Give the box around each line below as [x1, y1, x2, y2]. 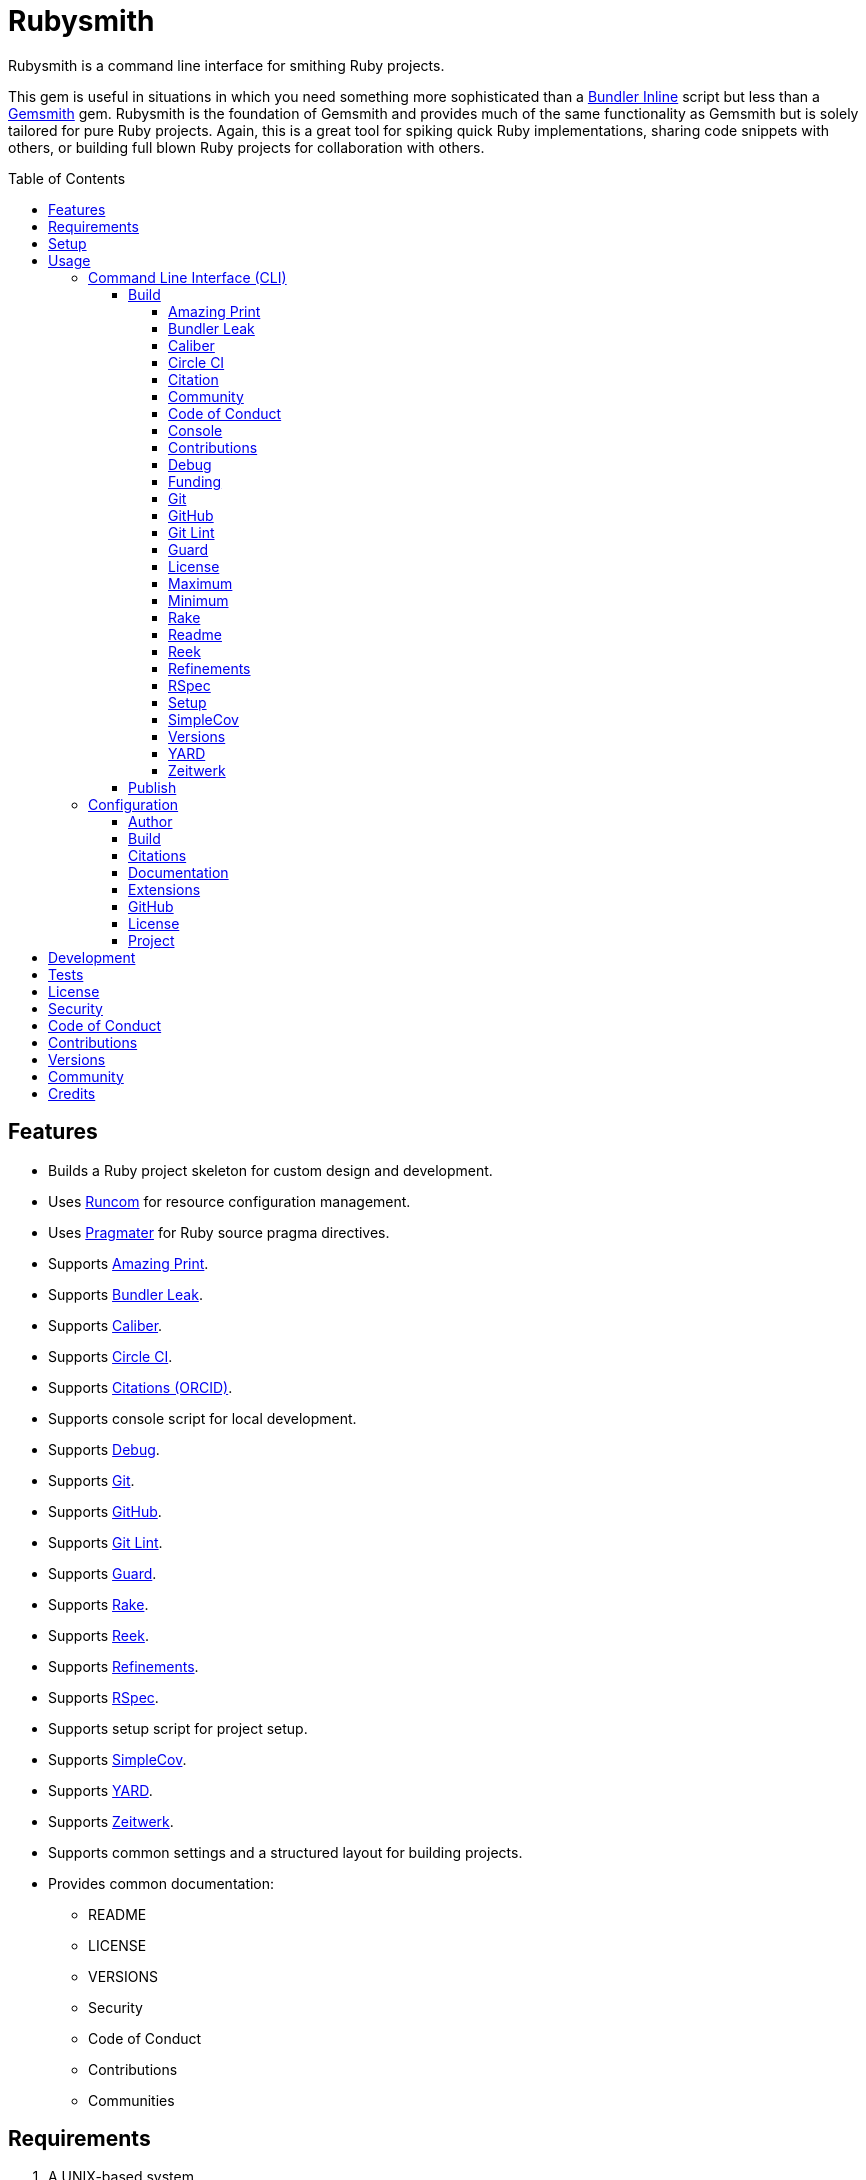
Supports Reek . [48, 1626, 149, 1644]
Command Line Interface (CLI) [88, 268, 287, 286]
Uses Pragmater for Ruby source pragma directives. [48, 1223, 390, 1241]
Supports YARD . [48, 1781, 153, 1799]
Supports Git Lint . [48, 1533, 163, 1551]
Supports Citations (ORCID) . [48, 1378, 233, 1396]
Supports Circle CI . [48, 1347, 173, 1365]
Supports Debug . [48, 1440, 160, 1458]
